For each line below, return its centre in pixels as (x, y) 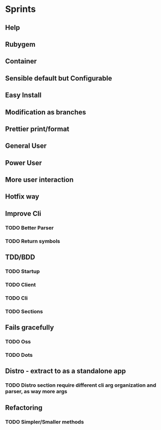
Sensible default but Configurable (59, 78)
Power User (24, 163)
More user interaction (39, 180)
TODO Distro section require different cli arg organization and (81, 385)
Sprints (21, 9)
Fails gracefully (30, 328)
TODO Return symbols (33, 241)
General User (26, 146)
